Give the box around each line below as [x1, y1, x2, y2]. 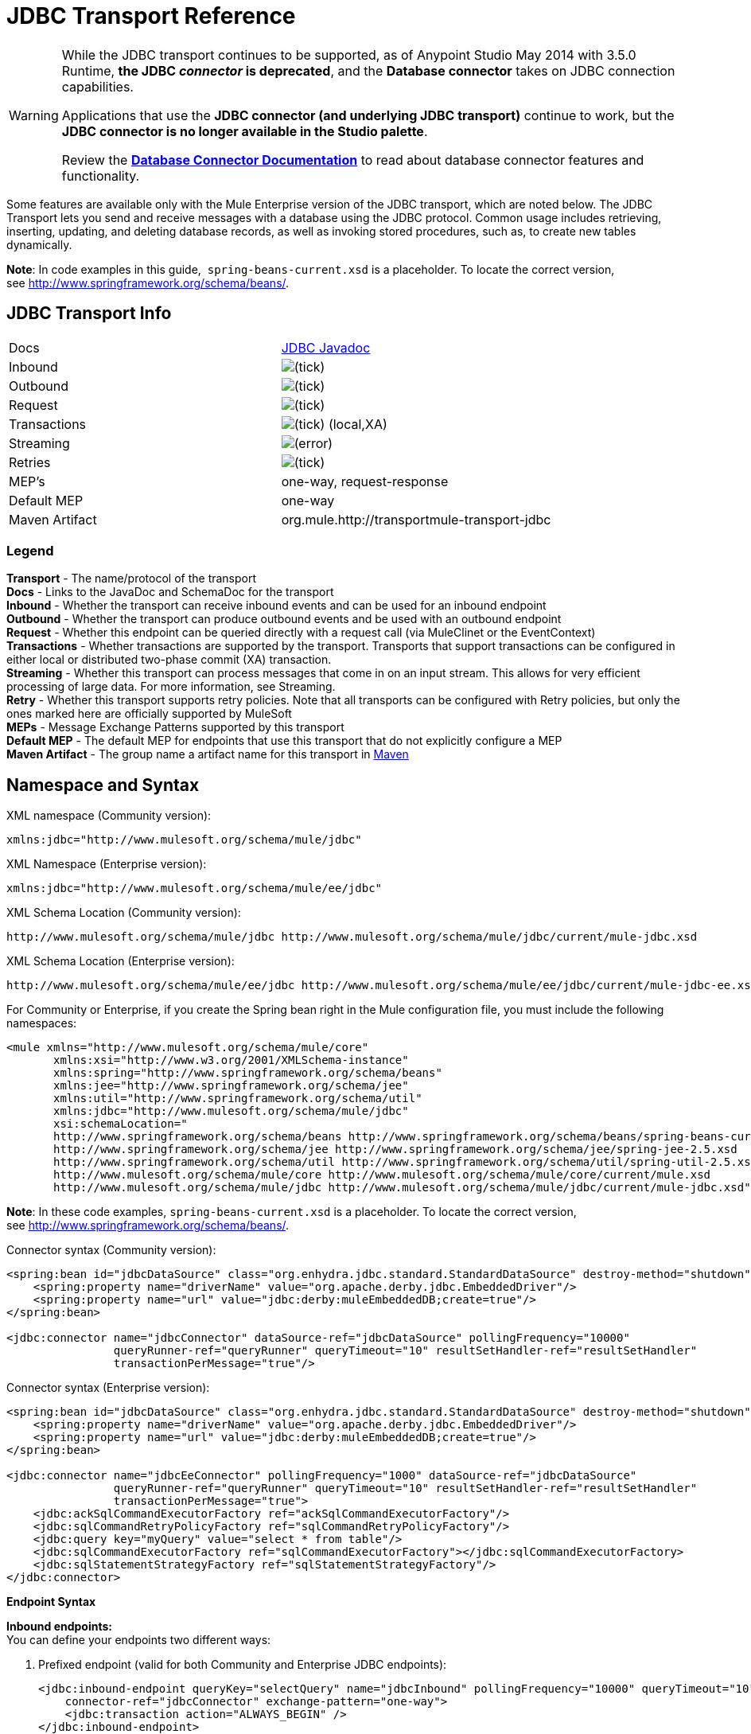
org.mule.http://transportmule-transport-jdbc [281, 511, 551, 528]
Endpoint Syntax [6, 1595, 96, 1609]
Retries [9, 454, 51, 470]
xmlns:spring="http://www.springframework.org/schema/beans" [53, 1066, 442, 1080]
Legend [6, 542, 54, 559]
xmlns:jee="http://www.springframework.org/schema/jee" [53, 1079, 409, 1093]
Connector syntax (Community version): [6, 1243, 216, 1257]
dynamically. [6, 237, 72, 251]
